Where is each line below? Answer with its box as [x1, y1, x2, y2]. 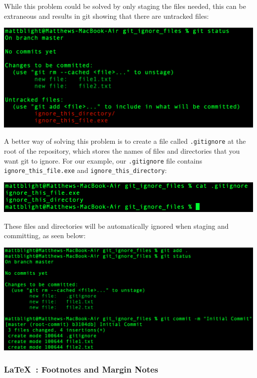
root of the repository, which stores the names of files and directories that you [4, 146, 240, 156]
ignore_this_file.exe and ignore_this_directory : [4, 165, 167, 175]
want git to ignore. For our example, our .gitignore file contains [4, 155, 203, 166]
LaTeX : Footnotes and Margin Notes [4, 363, 159, 376]
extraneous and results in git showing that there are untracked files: [4, 10, 209, 21]
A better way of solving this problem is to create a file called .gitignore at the [4, 136, 246, 146]
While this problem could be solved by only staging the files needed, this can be [4, 1, 246, 11]
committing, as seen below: [4, 230, 86, 241]
